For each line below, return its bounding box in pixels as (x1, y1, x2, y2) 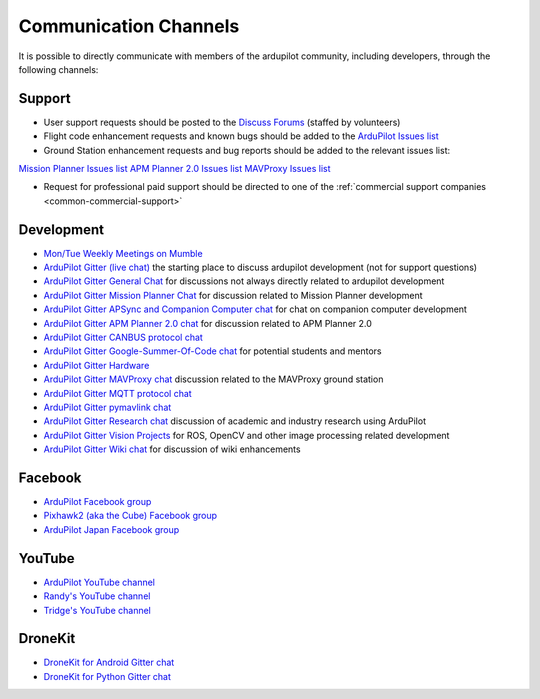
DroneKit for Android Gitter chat (43, 656, 175, 669)
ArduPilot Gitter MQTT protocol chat (43, 387, 192, 399)
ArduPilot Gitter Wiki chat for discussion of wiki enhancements (43, 443, 301, 455)
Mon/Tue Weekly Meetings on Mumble (43, 247, 204, 259)
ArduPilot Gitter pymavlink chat (43, 401, 172, 413)
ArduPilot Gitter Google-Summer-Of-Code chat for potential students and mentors (43, 345, 382, 357)
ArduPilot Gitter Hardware (43, 359, 150, 371)
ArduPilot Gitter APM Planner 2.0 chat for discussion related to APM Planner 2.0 (43, 317, 372, 329)
